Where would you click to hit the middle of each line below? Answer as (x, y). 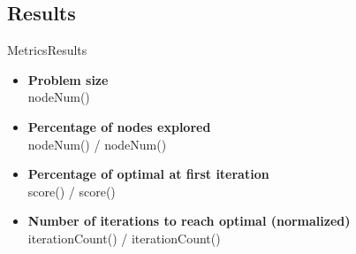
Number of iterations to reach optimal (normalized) (189, 221)
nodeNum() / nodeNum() (97, 144)
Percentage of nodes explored (119, 126)
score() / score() (72, 191)
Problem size (68, 79)
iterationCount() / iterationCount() (124, 238)
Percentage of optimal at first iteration (148, 174)
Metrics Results (47, 50)
